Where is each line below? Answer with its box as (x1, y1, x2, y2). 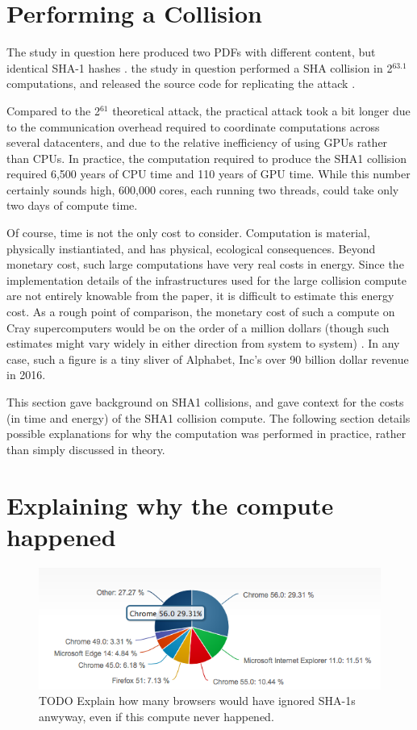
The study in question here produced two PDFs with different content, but (6, 44, 376, 60)
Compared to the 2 (6, 102, 100, 119)
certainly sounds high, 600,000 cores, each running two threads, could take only (6, 181, 399, 198)
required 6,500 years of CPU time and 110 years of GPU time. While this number (6, 165, 411, 182)
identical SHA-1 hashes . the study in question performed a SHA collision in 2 (6, 59, 393, 76)
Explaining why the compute (6, 488, 334, 521)
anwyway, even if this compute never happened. (39, 707, 274, 724)
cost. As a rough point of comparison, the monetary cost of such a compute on (6, 303, 395, 320)
